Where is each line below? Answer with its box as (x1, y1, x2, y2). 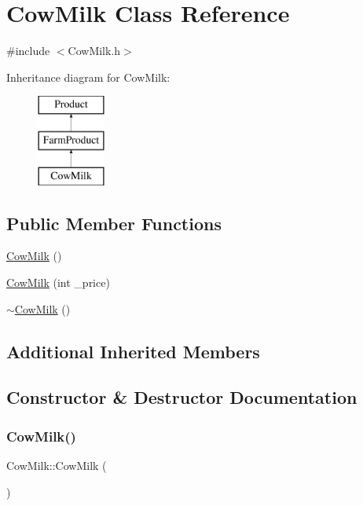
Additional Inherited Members (6, 339, 260, 363)
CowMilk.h (68, 42, 121, 59)
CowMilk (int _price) (6, 274, 110, 291)
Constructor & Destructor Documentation (6, 385, 357, 409)
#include (6, 42, 50, 59)
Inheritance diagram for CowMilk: (6, 68, 170, 85)
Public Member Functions (6, 211, 222, 235)
